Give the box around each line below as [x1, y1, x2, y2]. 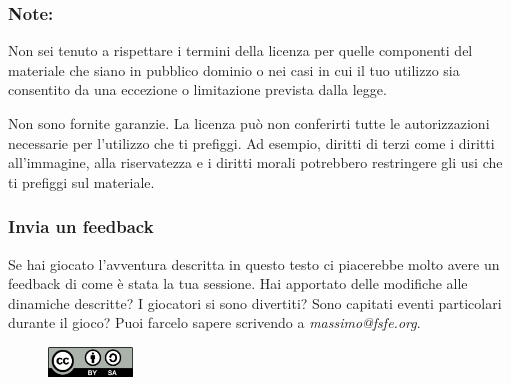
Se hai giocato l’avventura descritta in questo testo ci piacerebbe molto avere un [8, 253, 500, 274]
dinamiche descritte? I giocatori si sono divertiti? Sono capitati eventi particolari [8, 292, 502, 313]
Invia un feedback [8, 214, 154, 239]
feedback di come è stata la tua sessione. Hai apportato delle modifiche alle [8, 273, 468, 294]
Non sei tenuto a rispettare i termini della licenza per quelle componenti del [8, 40, 473, 61]
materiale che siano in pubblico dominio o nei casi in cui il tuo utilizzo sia [8, 59, 460, 80]
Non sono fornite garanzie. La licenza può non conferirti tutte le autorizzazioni [8, 113, 490, 133]
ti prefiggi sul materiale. [8, 171, 155, 192]
